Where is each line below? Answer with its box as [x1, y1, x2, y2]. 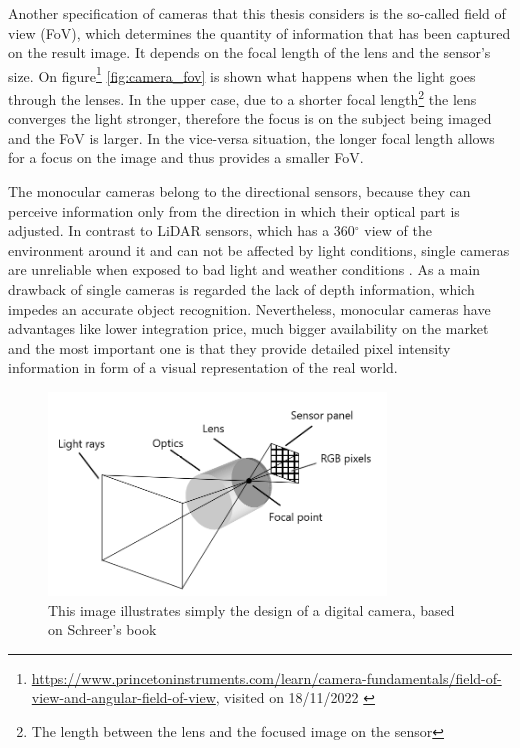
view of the [364, 220, 432, 241]
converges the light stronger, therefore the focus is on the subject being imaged [8, 108, 492, 129]
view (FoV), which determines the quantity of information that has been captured [8, 22, 511, 43]
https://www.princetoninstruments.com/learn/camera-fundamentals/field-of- [31, 667, 502, 688]
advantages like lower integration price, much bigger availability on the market [8, 318, 489, 339]
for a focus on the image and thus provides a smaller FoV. [8, 147, 364, 168]
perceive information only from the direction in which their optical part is [8, 200, 460, 221]
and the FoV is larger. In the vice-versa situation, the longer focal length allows [8, 127, 495, 148]
